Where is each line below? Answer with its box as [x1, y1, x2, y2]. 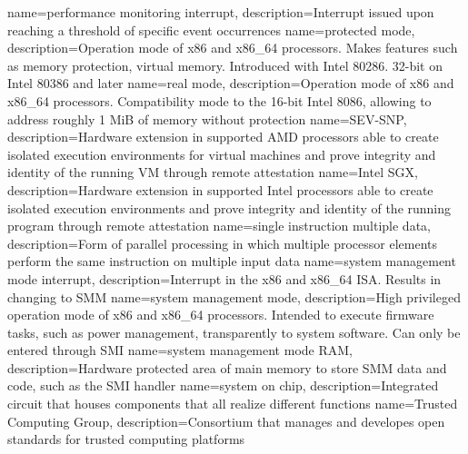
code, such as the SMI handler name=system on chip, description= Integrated [7, 376, 439, 395]
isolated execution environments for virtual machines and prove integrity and [7, 144, 436, 163]
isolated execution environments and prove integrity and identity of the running [7, 198, 452, 217]
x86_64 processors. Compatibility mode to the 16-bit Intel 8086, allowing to [7, 91, 432, 110]
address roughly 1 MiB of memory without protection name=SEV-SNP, [7, 109, 407, 128]
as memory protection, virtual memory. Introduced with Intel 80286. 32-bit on [7, 55, 443, 74]
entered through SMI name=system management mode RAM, [7, 340, 353, 360]
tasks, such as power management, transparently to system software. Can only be [7, 322, 461, 341]
